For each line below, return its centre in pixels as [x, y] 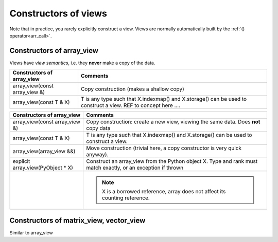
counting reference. [126, 198]
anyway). [97, 155]
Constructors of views [58, 13]
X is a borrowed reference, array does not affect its [164, 192]
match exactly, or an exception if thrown [135, 168]
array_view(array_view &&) [44, 152]
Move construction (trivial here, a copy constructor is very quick [164, 148]
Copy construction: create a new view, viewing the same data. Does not [173, 122]
